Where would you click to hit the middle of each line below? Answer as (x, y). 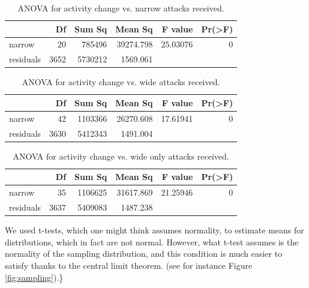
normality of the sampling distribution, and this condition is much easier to (144, 253)
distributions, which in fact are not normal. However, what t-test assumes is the (152, 241)
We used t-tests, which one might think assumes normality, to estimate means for (154, 230)
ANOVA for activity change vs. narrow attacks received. (121, 8)
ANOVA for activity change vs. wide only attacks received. (121, 156)
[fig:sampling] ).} (34, 277)
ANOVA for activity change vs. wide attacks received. (121, 82)
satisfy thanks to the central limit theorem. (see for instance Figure (129, 265)
